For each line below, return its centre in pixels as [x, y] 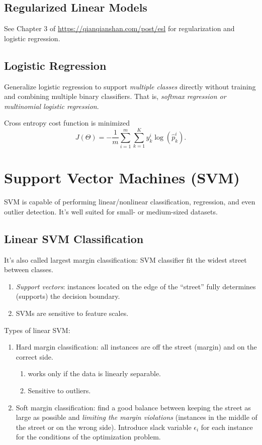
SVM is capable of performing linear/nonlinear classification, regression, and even [130, 202]
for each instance [227, 427]
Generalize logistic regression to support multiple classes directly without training [130, 86]
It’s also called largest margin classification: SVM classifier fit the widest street [125, 259]
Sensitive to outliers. [59, 390]
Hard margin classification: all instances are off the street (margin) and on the [136, 347]
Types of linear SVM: [37, 330]
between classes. [29, 269]
